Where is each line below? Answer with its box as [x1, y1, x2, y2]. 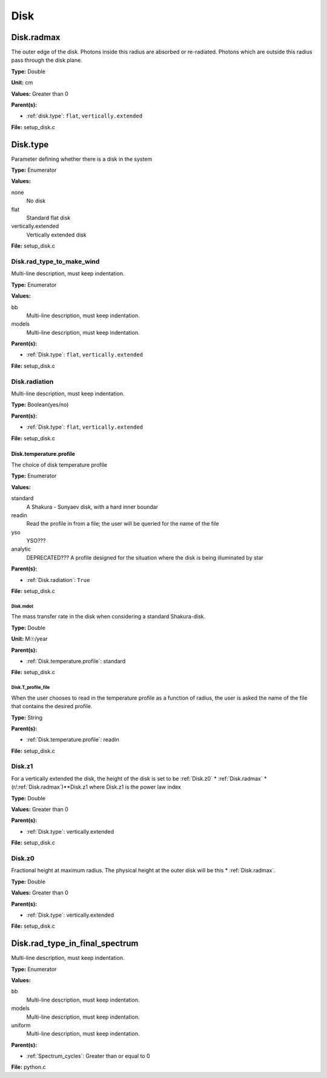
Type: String [11, 714, 42, 721]
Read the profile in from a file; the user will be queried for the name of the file [26, 520, 219, 527]
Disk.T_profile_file [11, 685, 50, 691]
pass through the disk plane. [11, 56, 82, 64]
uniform [11, 1022, 31, 1029]
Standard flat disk [26, 214, 71, 221]
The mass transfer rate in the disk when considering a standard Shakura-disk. [11, 613, 206, 620]
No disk [26, 197, 45, 204]
